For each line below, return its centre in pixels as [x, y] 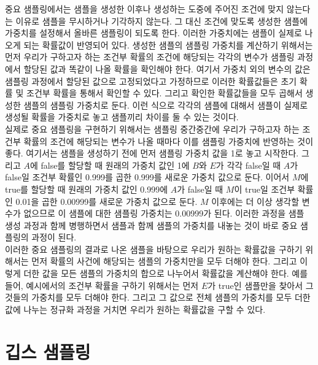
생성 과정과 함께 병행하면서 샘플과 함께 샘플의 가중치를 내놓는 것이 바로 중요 [151, 225]
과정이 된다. [54, 237]
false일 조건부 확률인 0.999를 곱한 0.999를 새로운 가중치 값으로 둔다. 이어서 [147, 177]
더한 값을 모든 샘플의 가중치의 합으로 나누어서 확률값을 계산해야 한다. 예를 [166, 273]
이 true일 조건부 [265, 189]
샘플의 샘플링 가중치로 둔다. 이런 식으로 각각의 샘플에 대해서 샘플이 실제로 [166, 105]
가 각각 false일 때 [248, 165]
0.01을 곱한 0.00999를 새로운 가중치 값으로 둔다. [107, 201]
